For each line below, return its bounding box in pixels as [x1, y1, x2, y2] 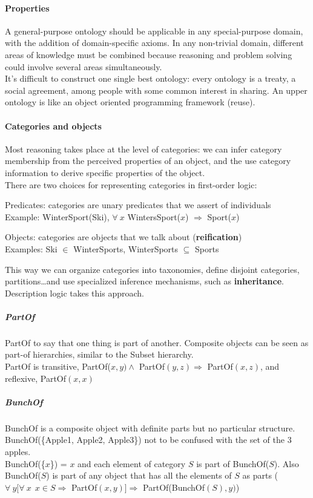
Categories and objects [5, 119, 102, 132]
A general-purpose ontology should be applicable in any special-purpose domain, [5, 24, 303, 37]
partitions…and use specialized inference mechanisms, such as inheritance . [5, 275, 284, 287]
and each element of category [77, 457, 186, 470]
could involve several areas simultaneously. [5, 60, 162, 73]
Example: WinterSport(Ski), [5, 210, 110, 223]
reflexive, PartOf [5, 372, 67, 384]
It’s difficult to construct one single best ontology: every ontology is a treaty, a [5, 72, 296, 85]
